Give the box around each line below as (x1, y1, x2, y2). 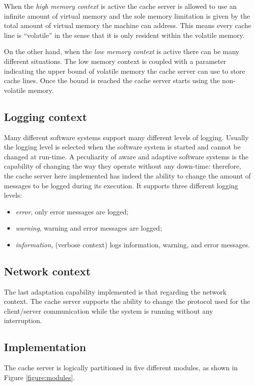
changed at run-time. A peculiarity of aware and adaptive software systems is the (4, 151, 249, 161)
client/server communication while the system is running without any (4, 305, 213, 316)
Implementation (4, 339, 86, 355)
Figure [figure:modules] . (4, 372, 75, 382)
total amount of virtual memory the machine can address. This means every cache (4, 20, 252, 30)
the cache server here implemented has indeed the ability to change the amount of (4, 170, 251, 180)
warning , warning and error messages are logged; (15, 223, 162, 233)
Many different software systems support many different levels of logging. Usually (4, 132, 249, 142)
